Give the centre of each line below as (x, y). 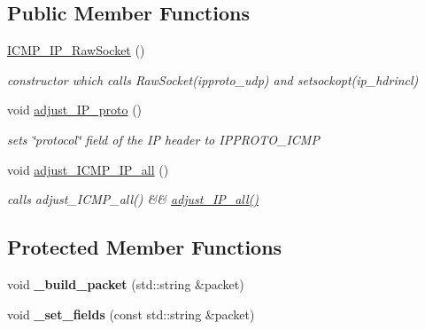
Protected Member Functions (145, 247)
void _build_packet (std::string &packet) (126, 283)
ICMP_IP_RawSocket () (76, 50)
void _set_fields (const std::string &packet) (131, 314)
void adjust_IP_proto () (75, 110)
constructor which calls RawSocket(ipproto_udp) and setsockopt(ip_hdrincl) (213, 79)
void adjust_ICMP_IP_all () (88, 169)
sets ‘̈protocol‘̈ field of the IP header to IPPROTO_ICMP (163, 139)
